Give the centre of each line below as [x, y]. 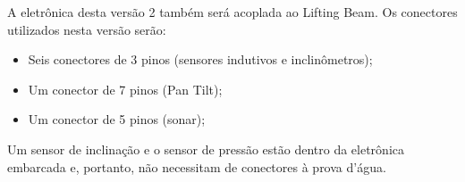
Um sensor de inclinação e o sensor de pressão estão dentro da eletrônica [206, 149]
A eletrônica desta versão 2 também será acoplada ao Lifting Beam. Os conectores [232, 12]
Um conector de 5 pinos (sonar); [117, 119]
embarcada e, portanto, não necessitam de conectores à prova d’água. [197, 166]
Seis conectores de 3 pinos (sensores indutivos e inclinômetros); [200, 59]
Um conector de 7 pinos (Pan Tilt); [125, 89]
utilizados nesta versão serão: [87, 29]
